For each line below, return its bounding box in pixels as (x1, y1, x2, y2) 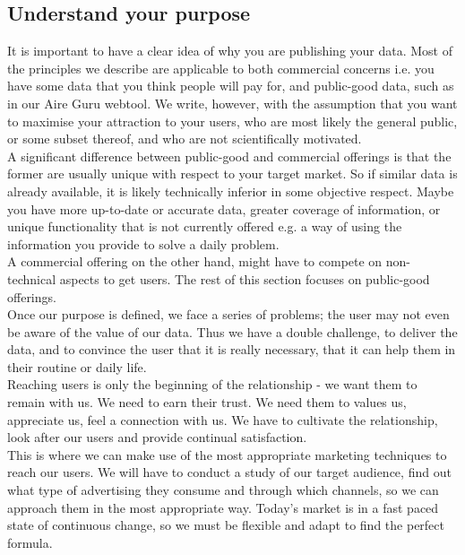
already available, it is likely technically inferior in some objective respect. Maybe (7, 181, 454, 200)
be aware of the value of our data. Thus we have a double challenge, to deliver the (7, 322, 458, 341)
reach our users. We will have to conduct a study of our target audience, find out (7, 463, 452, 481)
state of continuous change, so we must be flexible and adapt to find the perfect (7, 516, 444, 534)
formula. (7, 533, 53, 551)
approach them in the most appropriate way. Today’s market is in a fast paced (7, 498, 439, 516)
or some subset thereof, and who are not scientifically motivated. (7, 129, 362, 148)
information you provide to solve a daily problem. (7, 234, 280, 253)
